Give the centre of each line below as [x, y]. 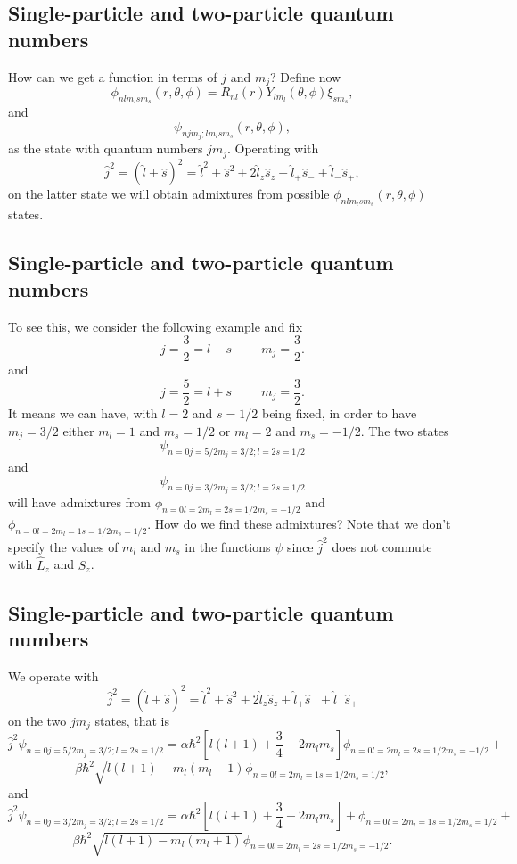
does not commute [382, 546]
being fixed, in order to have [339, 412]
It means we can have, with [83, 412]
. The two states [405, 430]
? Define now [306, 76]
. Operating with [273, 148]
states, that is [132, 720]
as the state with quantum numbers [106, 148]
